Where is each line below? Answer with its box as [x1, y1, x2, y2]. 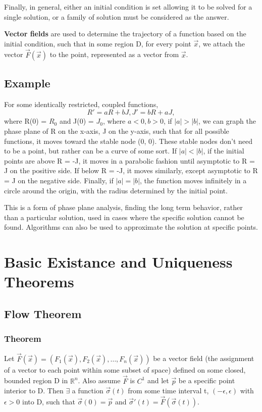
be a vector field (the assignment [153, 353, 254, 364]
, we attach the [198, 38, 245, 48]
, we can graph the [198, 116, 256, 126]
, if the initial [203, 145, 244, 156]
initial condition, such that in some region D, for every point [4, 38, 191, 48]
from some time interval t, [128, 385, 209, 396]
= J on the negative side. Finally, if [4, 175, 114, 185]
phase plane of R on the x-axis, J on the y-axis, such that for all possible [4, 125, 229, 136]
